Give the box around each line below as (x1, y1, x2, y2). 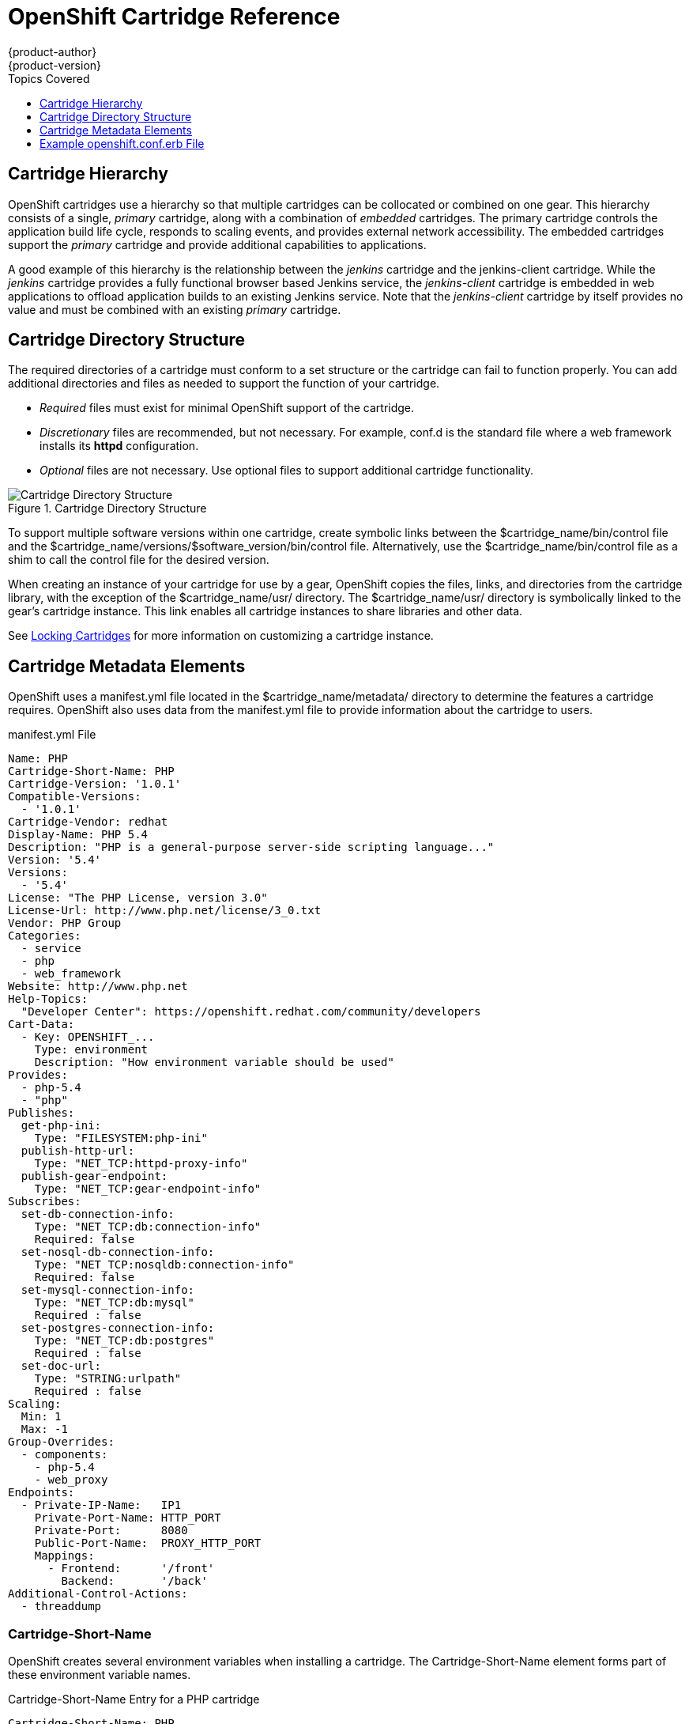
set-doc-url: (21, 1359, 102, 1373)
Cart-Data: (8, 1018, 75, 1031)
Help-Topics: (8, 992, 88, 1006)
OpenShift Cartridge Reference (8, 3, 341, 30)
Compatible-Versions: (8, 790, 141, 803)
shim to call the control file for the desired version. (8, 553, 269, 567)
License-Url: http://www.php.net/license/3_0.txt (8, 904, 322, 917)
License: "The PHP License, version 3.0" (8, 891, 268, 905)
